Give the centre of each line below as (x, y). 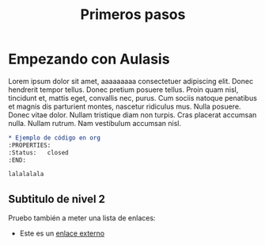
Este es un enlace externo (62, 234)
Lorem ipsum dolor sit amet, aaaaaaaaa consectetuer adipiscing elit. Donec (131, 81)
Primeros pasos (133, 15)
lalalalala (26, 174)
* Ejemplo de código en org (55, 138)
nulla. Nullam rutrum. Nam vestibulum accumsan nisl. (95, 123)
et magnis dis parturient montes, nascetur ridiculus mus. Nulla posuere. (125, 106)
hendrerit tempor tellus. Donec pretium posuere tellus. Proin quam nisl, (123, 90)
